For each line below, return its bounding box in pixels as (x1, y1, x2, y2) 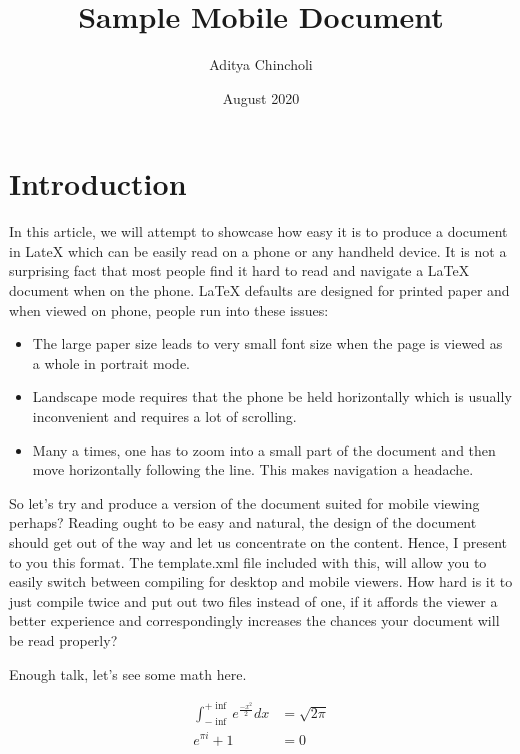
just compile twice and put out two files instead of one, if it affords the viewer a (9, 590, 498, 611)
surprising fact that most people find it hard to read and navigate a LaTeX (9, 260, 470, 281)
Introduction (9, 163, 187, 204)
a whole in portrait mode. (32, 352, 191, 373)
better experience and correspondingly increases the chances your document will (9, 610, 500, 631)
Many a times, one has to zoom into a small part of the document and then (32, 439, 496, 460)
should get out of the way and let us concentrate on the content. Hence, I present (9, 531, 508, 552)
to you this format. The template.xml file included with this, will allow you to (9, 551, 487, 572)
